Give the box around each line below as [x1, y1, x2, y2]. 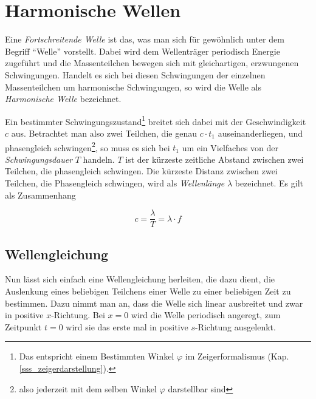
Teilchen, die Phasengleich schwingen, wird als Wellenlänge [5, 176, 225, 189]
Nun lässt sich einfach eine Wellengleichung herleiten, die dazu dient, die [5, 273, 275, 285]
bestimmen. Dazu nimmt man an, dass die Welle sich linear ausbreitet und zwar [5, 296, 303, 309]
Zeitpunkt [5, 320, 42, 333]
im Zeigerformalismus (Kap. [185, 350, 289, 363]
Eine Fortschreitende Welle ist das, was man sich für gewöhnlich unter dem [5, 33, 284, 46]
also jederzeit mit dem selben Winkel [19, 382, 157, 395]
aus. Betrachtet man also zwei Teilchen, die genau [11, 126, 197, 139]
